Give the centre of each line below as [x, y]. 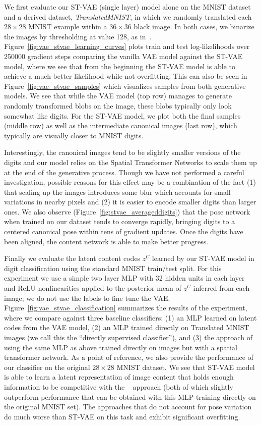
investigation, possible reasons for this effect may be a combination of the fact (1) [130, 182]
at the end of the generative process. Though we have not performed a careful [124, 172]
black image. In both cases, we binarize [194, 26]
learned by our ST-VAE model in [203, 258]
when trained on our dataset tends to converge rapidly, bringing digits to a [120, 221]
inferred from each [221, 288]
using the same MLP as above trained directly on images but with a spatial [121, 347]
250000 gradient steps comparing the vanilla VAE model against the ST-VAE [123, 56]
